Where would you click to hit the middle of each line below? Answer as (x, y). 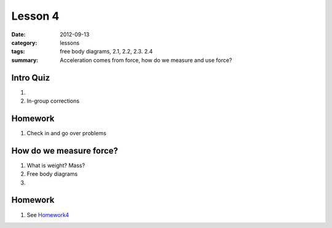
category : (24, 42)
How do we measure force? (65, 151)
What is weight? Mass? (56, 165)
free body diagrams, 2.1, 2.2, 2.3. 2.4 (106, 52)
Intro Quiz (31, 78)
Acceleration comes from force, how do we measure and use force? (146, 60)
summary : (25, 60)
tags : (18, 52)
